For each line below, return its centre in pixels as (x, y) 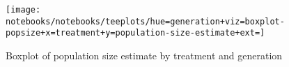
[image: (23, 10)
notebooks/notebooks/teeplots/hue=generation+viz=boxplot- (145, 21)
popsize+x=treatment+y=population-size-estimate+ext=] (135, 33)
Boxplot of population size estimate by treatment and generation (144, 55)
